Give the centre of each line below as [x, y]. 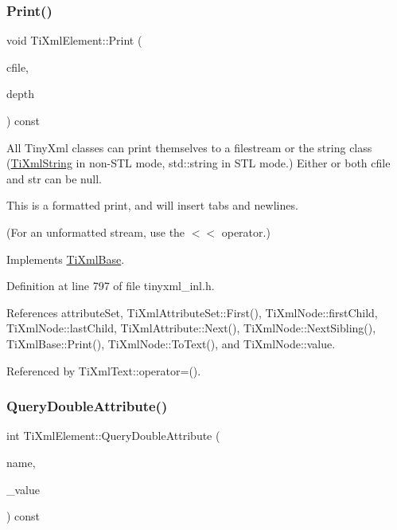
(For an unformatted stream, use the [96, 232]
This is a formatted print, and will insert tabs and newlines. [152, 205]
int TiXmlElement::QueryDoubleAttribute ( [113, 436]
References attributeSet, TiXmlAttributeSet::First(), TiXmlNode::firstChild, [192, 312]
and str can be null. [54, 178]
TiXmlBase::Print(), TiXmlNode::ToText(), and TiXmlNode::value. [171, 343]
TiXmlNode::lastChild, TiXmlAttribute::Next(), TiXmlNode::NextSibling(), [191, 328]
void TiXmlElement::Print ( [74, 40]
